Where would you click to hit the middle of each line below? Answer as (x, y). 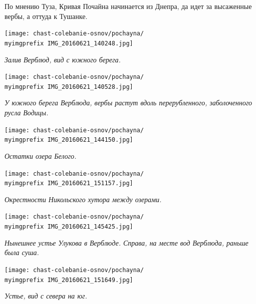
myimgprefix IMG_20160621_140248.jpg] (69, 43)
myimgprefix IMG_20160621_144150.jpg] (69, 140)
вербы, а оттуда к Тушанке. (46, 16)
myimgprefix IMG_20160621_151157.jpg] (69, 183)
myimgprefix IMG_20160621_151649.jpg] (69, 280)
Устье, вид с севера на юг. (46, 296)
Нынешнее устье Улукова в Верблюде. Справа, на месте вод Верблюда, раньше (127, 242)
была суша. (22, 252)
